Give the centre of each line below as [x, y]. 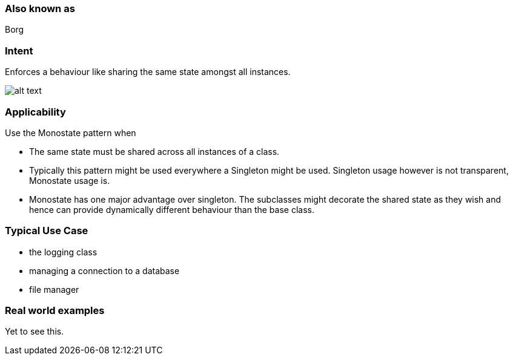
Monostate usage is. [70, 180]
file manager [54, 289]
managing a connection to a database [104, 270]
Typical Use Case [47, 231]
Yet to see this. [35, 332]
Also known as [40, 8]
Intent [19, 51]
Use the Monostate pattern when [71, 133]
